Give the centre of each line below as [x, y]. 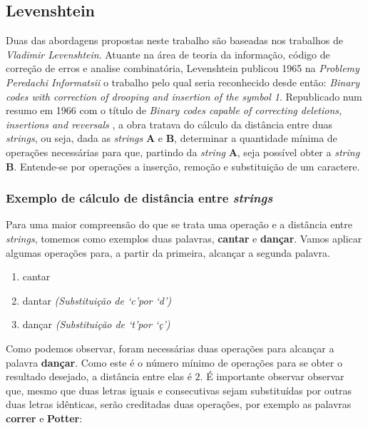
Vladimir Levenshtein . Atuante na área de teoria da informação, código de [168, 54]
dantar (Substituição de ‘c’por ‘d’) [97, 300]
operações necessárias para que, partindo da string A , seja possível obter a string [183, 152]
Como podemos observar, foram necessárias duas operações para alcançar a [170, 348]
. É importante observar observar [272, 376]
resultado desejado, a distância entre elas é [99, 376]
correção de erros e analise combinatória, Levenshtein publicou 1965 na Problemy [183, 68]
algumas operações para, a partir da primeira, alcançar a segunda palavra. [168, 252]
